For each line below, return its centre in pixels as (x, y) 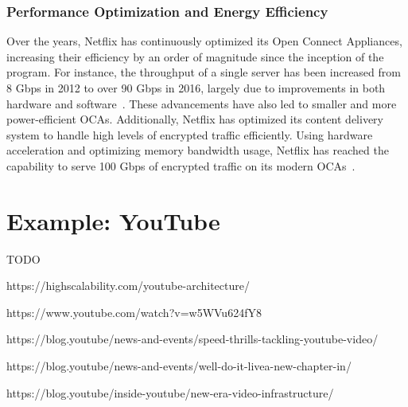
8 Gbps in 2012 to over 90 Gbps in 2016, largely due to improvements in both (196, 88)
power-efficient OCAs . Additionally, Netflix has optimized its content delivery (195, 119)
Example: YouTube (113, 220)
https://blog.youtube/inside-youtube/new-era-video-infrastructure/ (170, 392)
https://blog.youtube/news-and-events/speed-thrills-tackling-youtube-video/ (192, 339)
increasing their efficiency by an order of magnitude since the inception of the (195, 56)
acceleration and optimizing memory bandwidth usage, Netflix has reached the (198, 150)
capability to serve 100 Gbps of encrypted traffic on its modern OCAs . (181, 165)
